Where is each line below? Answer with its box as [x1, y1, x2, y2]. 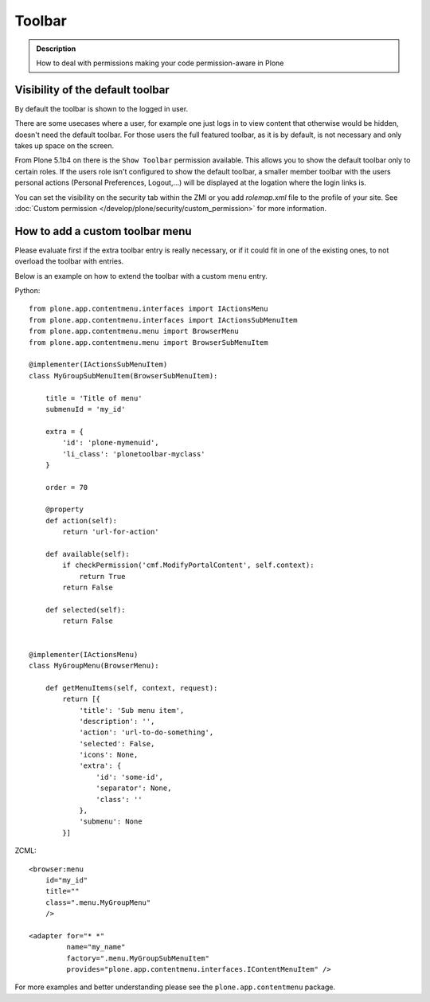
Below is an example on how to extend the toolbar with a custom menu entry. [14, 271, 268, 280]
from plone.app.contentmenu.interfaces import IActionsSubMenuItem [29, 315, 298, 324]
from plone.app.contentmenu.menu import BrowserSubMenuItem [29, 338, 268, 346]
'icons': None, [79, 750, 139, 760]
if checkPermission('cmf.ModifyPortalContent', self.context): [62, 561, 315, 569]
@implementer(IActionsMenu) [29, 650, 139, 659]
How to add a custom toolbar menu [14, 224, 192, 238]
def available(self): [45, 550, 131, 559]
